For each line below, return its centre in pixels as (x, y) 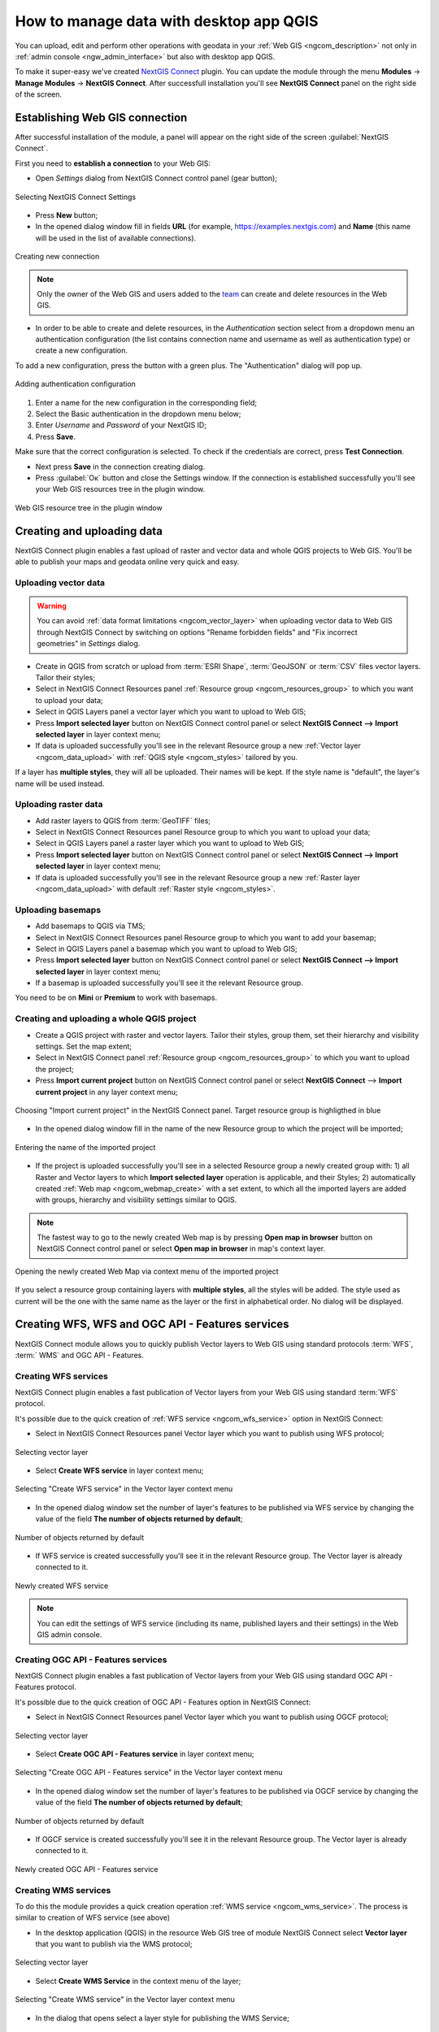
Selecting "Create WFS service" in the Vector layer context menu (124, 1489)
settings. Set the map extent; (84, 1046)
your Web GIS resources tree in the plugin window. (120, 489)
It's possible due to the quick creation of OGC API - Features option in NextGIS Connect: (163, 1702)
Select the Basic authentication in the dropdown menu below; (138, 414)
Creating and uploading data (89, 531)
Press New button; (67, 215)
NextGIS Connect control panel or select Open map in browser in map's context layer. (181, 1248)
